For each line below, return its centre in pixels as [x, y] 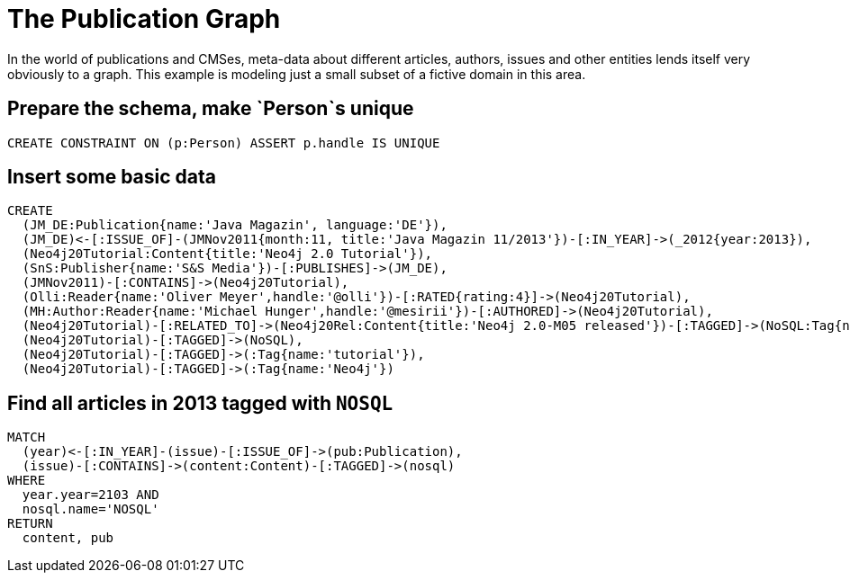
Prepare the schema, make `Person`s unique [211, 109]
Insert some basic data [112, 177]
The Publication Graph [144, 19]
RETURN [30, 524]
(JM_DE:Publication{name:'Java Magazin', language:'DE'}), [235, 225]
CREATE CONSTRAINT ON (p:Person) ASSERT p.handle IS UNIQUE [224, 143]
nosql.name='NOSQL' [90, 509]
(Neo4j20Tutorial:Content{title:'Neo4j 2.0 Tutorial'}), [227, 254]
